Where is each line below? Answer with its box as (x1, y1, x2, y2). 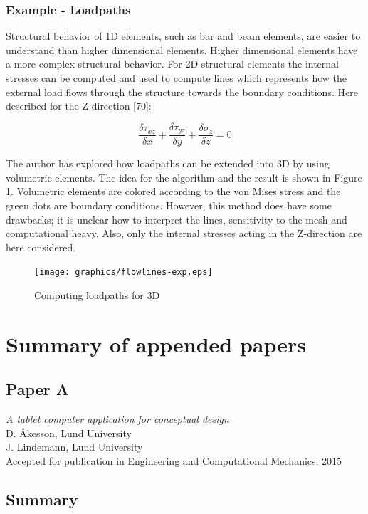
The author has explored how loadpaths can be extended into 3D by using (6, 156, 330, 171)
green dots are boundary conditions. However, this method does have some (6, 198, 332, 213)
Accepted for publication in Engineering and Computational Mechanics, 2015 (6, 453, 342, 468)
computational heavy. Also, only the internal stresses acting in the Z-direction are (6, 226, 362, 241)
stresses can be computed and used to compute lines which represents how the (6, 70, 347, 85)
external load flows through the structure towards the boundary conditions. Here (6, 84, 358, 99)
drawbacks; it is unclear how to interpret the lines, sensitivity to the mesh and (6, 211, 347, 226)
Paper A (6, 378, 69, 400)
